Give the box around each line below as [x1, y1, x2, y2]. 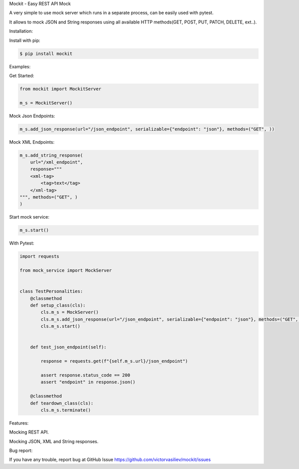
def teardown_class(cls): [30, 400, 94, 406]
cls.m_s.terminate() [40, 407, 91, 413]
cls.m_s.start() [40, 323, 81, 329]
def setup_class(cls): [30, 302, 86, 308]
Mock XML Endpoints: [9, 139, 55, 145]
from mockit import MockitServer [19, 86, 102, 92]
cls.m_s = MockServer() [40, 309, 99, 315]
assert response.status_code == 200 [40, 372, 131, 378]
